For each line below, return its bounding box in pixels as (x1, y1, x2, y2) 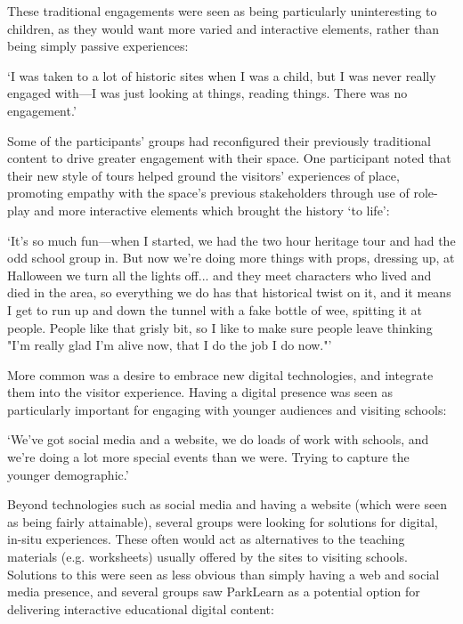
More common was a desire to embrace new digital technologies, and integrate (7, 365, 434, 384)
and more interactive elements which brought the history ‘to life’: (34, 200, 390, 219)
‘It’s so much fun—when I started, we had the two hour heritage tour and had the (7, 231, 456, 249)
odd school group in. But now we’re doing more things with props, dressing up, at (7, 248, 455, 267)
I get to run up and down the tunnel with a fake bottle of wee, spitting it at (7, 300, 423, 319)
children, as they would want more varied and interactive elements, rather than (7, 19, 439, 37)
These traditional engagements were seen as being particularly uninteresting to (7, 2, 437, 20)
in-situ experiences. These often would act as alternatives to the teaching (7, 530, 405, 548)
